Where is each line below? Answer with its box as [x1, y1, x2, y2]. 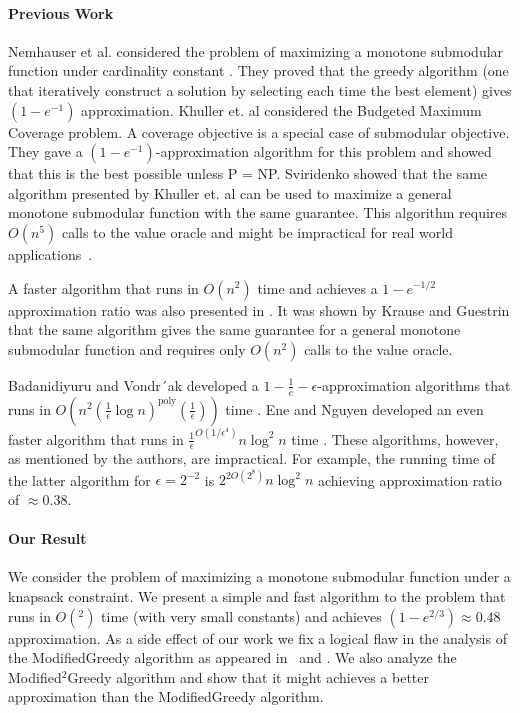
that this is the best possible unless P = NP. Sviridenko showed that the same [8, 163, 488, 184]
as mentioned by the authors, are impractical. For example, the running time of [8, 448, 496, 469]
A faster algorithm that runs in [8, 277, 199, 298]
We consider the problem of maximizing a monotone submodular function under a [8, 566, 511, 587]
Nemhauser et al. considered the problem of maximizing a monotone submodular [8, 40, 504, 61]
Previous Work [8, 2, 114, 23]
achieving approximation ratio [317, 469, 502, 490]
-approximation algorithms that [317, 374, 511, 395]
